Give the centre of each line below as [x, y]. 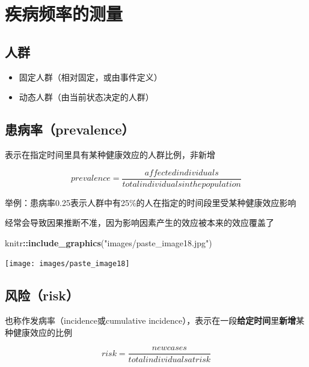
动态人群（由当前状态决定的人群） [86, 97]
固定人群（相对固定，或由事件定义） [90, 77]
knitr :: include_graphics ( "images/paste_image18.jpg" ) [109, 242]
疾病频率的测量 [64, 14]
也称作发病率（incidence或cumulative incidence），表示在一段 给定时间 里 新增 [151, 320]
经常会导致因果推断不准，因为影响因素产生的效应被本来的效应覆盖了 [139, 223]
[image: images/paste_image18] [67, 264]
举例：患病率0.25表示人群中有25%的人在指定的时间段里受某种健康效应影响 [151, 202]
